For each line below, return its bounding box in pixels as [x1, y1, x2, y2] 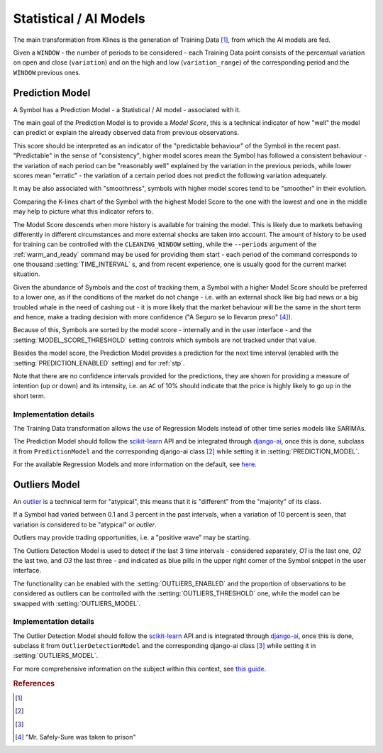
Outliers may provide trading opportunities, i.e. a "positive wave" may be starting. [13, 533, 251, 542]
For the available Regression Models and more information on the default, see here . [13, 460, 257, 468]
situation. [13, 270, 40, 278]
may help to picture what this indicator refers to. [13, 207, 154, 216]
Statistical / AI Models [13, 11, 145, 26]
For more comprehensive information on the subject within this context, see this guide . [13, 664, 267, 673]
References [13, 678, 55, 688]
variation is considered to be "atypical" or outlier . [13, 520, 157, 529]
